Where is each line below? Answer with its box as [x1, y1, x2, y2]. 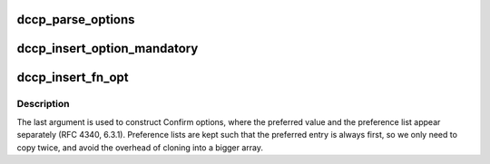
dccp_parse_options [16, 12, 135, 27]
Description [16, 98, 70, 111]
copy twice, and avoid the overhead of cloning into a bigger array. [16, 141, 263, 153]
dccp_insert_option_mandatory [16, 41, 199, 56]
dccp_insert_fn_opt [16, 70, 129, 85]
